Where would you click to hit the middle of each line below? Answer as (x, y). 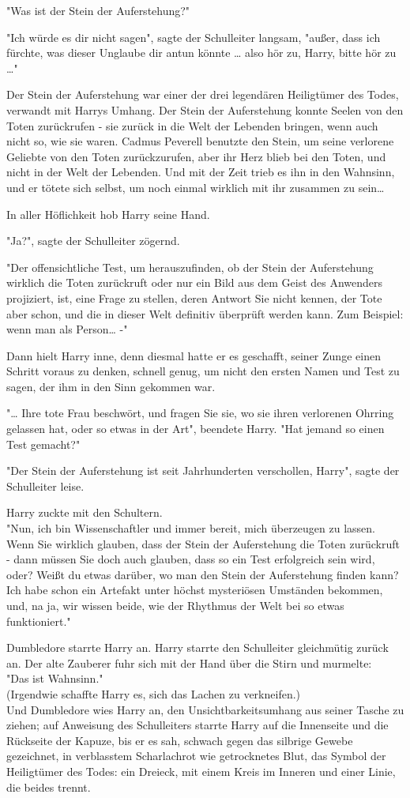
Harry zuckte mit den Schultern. (85, 512)
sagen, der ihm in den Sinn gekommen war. (111, 386)
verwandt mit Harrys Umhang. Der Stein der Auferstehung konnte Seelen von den (205, 109)
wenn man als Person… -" (67, 329)
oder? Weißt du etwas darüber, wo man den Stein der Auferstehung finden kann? (203, 574)
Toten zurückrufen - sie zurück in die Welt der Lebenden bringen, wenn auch (192, 125)
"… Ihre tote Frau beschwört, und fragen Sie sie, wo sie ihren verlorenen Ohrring (200, 413)
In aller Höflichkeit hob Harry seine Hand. (108, 214)
